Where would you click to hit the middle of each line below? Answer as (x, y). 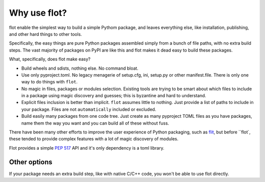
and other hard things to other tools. (45, 34)
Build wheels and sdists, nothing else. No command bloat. (80, 68)
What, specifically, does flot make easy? (50, 59)
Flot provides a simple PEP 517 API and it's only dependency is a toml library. (87, 148)
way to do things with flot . (50, 82)
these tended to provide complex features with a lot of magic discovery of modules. (94, 139)
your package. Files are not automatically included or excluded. (89, 109)
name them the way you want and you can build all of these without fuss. (95, 123)
